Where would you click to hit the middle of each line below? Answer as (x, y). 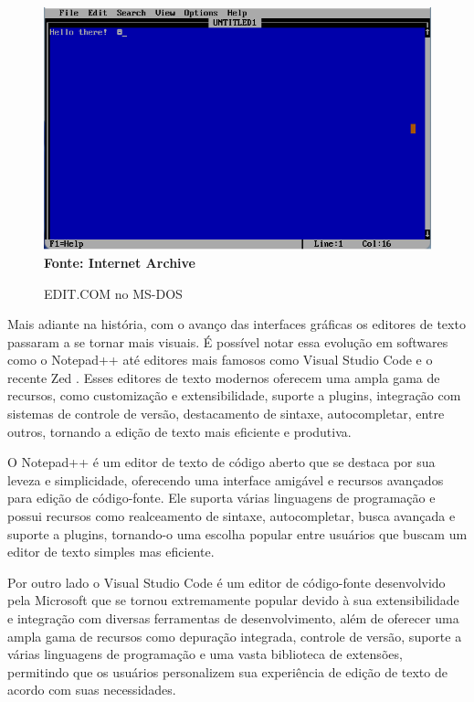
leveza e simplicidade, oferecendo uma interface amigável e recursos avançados (226, 479)
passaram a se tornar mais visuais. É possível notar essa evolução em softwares (228, 341)
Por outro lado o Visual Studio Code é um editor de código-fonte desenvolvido (226, 582)
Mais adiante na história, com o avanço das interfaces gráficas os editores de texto (237, 324)
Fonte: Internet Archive (120, 262)
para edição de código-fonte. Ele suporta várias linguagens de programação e (221, 498)
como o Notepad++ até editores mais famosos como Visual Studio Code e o (220, 360)
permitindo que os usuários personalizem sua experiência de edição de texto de (227, 671)
